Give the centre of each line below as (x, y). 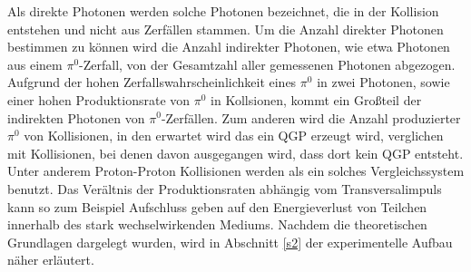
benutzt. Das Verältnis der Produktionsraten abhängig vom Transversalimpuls (225, 188)
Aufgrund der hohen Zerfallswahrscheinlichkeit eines (152, 82)
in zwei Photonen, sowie (383, 82)
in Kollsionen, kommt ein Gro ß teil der (316, 99)
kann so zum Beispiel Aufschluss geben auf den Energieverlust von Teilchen (217, 206)
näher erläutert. (51, 260)
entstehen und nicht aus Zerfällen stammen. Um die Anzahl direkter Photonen (226, 29)
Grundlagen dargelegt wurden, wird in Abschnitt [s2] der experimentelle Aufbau (230, 242)
